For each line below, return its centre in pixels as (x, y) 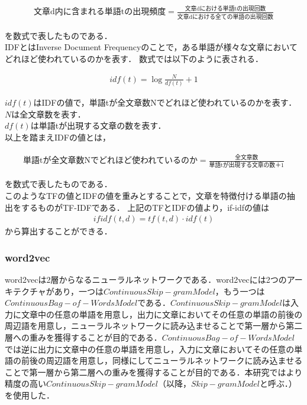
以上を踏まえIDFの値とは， (58, 137)
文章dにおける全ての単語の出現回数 (225, 17)
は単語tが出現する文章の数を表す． (98, 125)
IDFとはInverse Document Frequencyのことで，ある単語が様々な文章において (151, 47)
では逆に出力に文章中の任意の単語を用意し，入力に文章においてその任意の (150, 349)
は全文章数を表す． (49, 114)
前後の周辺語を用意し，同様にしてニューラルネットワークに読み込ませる (162, 360)
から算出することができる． (59, 231)
